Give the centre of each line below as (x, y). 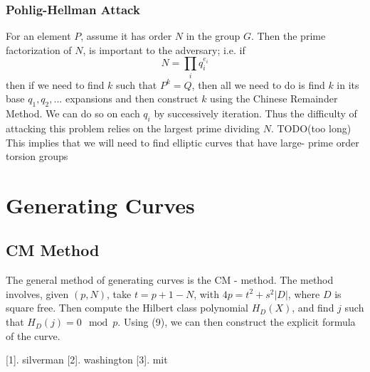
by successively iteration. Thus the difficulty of (255, 113)
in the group (213, 36)
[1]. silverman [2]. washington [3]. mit (87, 360)
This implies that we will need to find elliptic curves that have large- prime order (183, 142)
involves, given (37, 293)
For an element (38, 36)
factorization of (39, 49)
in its (348, 84)
